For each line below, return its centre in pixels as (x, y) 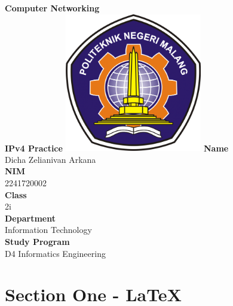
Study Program (37, 241)
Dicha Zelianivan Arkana (50, 159)
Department (30, 218)
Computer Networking (52, 8)
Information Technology (48, 230)
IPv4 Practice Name (117, 148)
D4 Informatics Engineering (55, 253)
